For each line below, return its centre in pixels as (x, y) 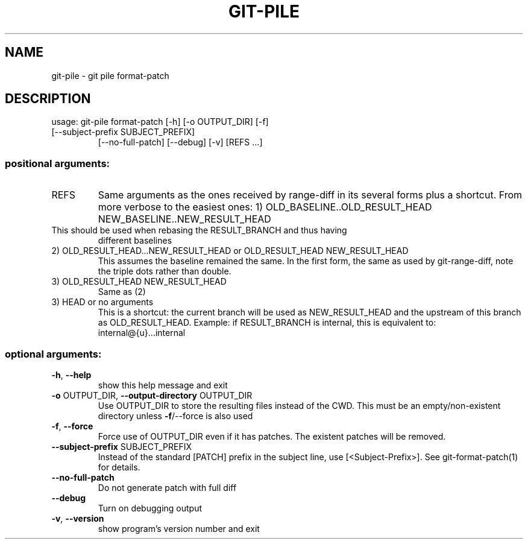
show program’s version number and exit (179, 528)
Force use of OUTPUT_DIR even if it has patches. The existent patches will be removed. (272, 436)
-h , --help (71, 375)
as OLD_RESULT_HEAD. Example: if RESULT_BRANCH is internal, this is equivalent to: (267, 323)
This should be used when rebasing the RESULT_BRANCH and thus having (199, 230)
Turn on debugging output (150, 508)
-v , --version (78, 518)
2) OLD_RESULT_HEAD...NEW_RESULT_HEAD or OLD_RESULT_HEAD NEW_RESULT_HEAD (230, 251)
